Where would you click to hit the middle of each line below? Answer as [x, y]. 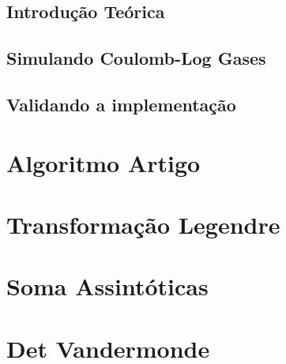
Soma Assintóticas [107, 286]
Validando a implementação [121, 104]
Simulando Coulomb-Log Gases [136, 58]
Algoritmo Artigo [103, 162]
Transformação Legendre [143, 224]
